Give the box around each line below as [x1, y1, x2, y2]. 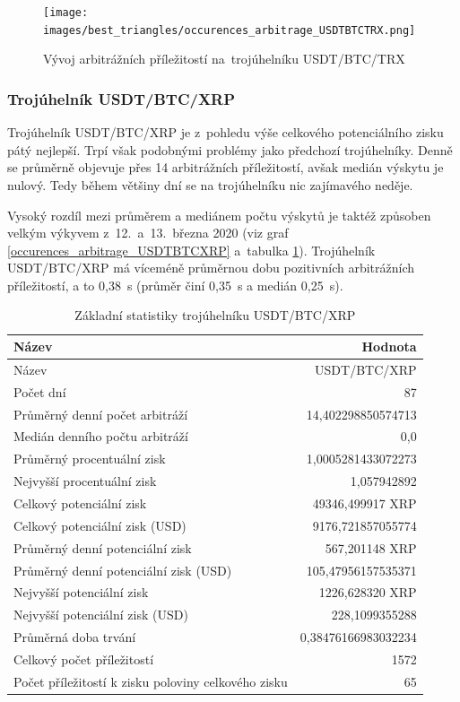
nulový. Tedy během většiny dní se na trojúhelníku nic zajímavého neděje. [7, 175, 413, 194]
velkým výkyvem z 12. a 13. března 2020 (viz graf [7, 223, 289, 242]
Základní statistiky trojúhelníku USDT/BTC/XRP [74, 306, 356, 325]
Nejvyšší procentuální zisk [13, 472, 157, 490]
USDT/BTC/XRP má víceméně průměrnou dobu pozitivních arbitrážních [7, 258, 415, 277]
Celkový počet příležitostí [13, 649, 154, 668]
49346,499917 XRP [312, 493, 417, 512]
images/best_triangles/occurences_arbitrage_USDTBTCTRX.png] [43, 23, 416, 37]
